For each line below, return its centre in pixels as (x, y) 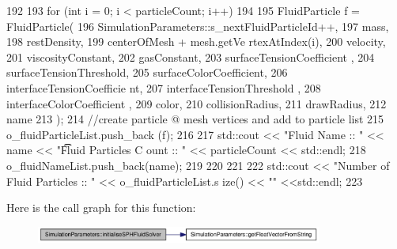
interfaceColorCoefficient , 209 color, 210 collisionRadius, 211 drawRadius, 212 (197, 103)
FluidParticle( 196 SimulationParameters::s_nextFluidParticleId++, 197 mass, (198, 26)
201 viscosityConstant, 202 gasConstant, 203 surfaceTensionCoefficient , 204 (191, 57)
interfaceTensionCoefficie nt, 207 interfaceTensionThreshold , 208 (164, 87)
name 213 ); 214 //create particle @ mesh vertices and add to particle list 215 (195, 119)
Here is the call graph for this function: (101, 207)
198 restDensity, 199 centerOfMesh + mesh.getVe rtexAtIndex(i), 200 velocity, (196, 41)
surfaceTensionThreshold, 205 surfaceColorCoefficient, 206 (147, 72)
